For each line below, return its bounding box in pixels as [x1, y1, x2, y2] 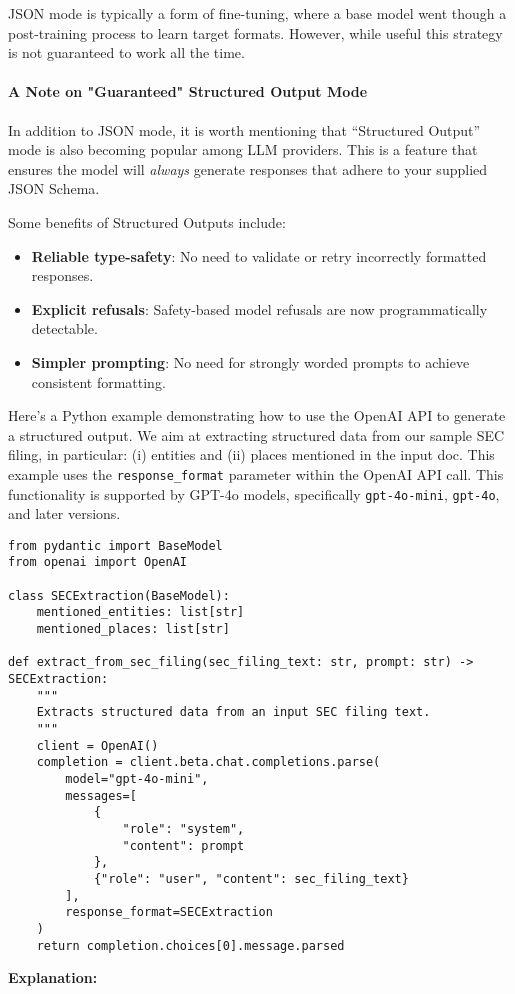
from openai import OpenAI [8, 555, 187, 570]
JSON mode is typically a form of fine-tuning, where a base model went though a [8, 3, 507, 23]
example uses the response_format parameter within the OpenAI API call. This [8, 463, 504, 484]
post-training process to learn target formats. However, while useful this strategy [8, 22, 503, 43]
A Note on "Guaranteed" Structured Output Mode [8, 81, 368, 102]
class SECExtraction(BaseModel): [8, 588, 230, 603]
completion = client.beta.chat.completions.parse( [36, 755, 381, 770]
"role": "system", [122, 821, 245, 836]
